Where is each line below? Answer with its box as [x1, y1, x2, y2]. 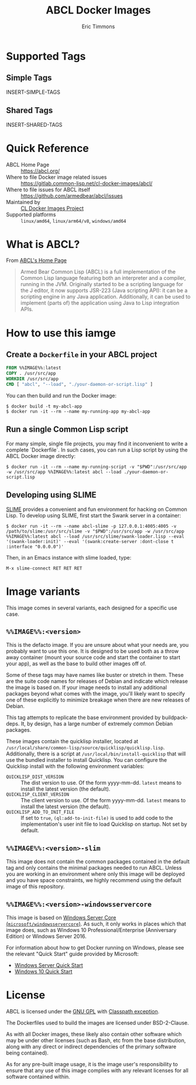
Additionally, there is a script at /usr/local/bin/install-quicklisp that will [6, 750, 186, 757]
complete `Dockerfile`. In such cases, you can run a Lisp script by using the [6, 446, 188, 453]
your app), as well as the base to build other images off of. [6, 660, 146, 667]
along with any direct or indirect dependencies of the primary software [6, 1043, 177, 1050]
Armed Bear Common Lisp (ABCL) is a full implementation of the [20, 268, 176, 276]
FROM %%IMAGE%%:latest [6, 365, 61, 371]
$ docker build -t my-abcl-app [6, 403, 82, 409]
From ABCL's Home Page [6, 257, 67, 264]
